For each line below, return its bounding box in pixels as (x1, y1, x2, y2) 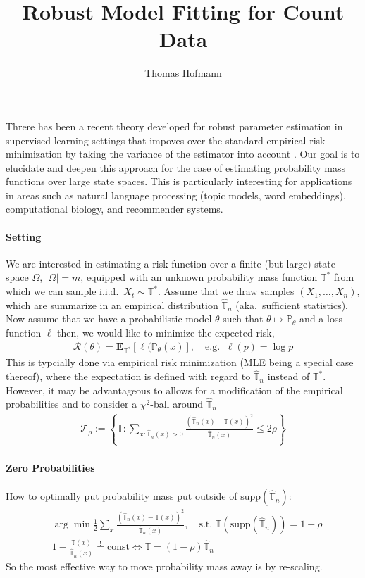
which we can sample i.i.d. (6, 284, 119, 299)
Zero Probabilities (6, 460, 95, 475)
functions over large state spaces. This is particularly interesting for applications (6, 174, 352, 189)
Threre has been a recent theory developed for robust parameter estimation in (6, 118, 343, 133)
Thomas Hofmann (144, 65, 222, 80)
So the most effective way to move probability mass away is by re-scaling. (6, 559, 323, 574)
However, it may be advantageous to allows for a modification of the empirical (6, 382, 343, 397)
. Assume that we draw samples (158, 284, 295, 299)
